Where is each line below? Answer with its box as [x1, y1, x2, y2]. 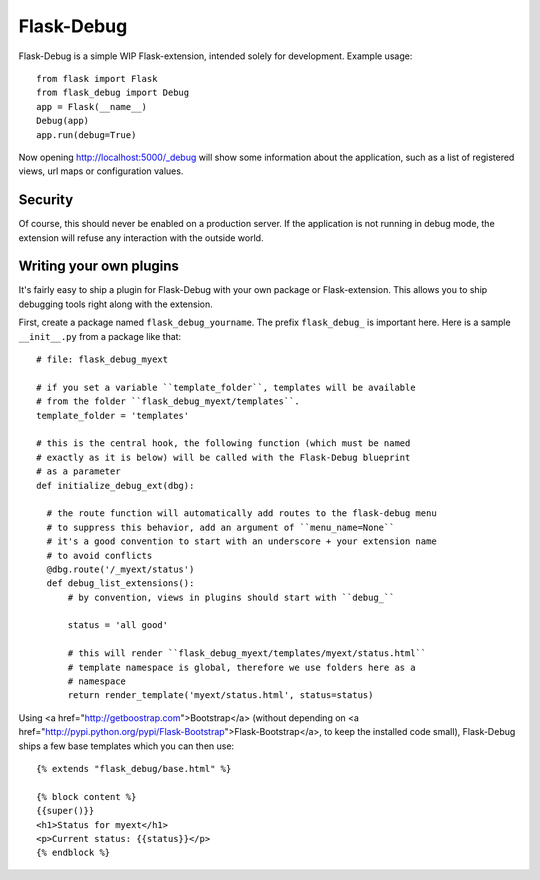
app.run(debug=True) [36, 129, 137, 140]
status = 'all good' [67, 620, 169, 631]
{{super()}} [36, 805, 95, 817]
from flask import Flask [36, 73, 158, 84]
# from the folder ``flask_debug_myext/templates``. [36, 396, 300, 407]
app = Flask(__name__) [36, 101, 148, 112]
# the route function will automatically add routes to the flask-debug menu [46, 508, 437, 519]
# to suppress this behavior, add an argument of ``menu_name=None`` [46, 521, 395, 533]
